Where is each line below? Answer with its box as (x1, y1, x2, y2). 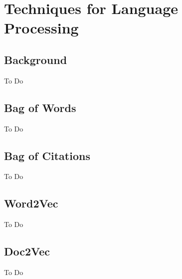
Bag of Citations (4, 147, 90, 163)
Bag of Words (4, 99, 76, 115)
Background (4, 51, 67, 67)
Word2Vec (4, 195, 58, 211)
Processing (4, 17, 79, 38)
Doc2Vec (4, 243, 50, 259)
